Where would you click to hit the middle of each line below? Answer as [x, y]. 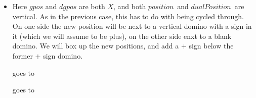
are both [92, 6]
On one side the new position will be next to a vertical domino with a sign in [132, 26]
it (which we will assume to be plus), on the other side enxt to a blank [122, 36]
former [23, 55]
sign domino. [63, 55]
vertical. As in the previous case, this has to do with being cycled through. [128, 16]
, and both [130, 6]
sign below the [211, 46]
